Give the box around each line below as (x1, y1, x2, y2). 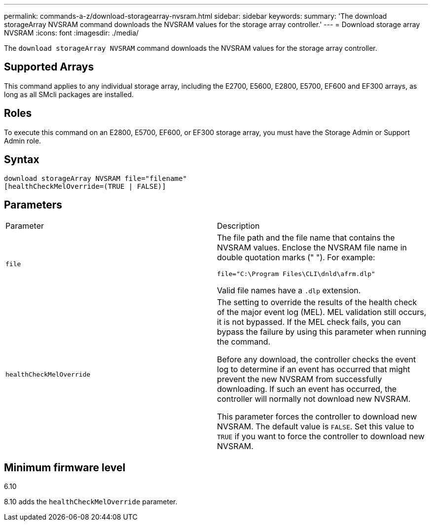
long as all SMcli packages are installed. (4, 90, 134, 99)
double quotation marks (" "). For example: (217, 252, 375, 263)
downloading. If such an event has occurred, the (217, 384, 397, 394)
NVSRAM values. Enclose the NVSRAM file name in (217, 243, 407, 253)
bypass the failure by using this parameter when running (217, 327, 427, 337)
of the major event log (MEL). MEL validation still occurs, (217, 307, 427, 317)
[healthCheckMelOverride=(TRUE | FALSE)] (4, 182, 166, 190)
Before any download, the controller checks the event (217, 354, 416, 365)
